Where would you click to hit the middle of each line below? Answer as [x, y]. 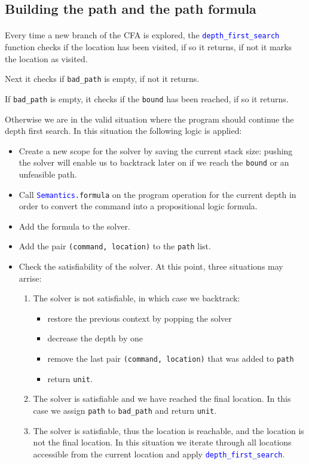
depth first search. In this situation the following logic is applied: [123, 131]
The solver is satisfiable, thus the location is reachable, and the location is [169, 430]
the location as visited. [46, 58]
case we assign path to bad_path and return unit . [125, 410]
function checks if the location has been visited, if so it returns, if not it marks [149, 47]
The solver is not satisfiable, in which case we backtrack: [137, 298]
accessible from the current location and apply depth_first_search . [159, 454]
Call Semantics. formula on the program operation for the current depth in [157, 194]
